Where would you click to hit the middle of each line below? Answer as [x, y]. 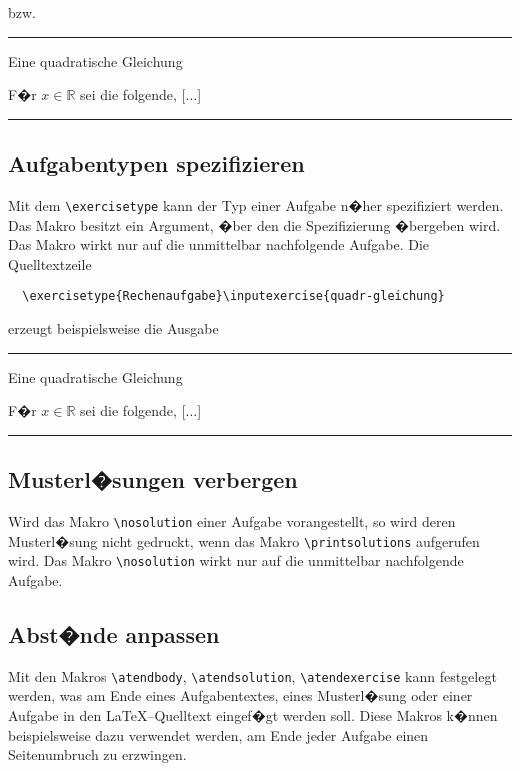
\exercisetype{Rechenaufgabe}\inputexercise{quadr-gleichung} [233, 296]
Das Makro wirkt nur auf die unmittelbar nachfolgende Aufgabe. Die [219, 244]
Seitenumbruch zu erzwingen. [97, 754]
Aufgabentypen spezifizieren [156, 163]
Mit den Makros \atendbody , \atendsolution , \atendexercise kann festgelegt [252, 675]
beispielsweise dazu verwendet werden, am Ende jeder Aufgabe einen [218, 734]
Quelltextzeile [50, 263]
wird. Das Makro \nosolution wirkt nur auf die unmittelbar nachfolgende [236, 560]
